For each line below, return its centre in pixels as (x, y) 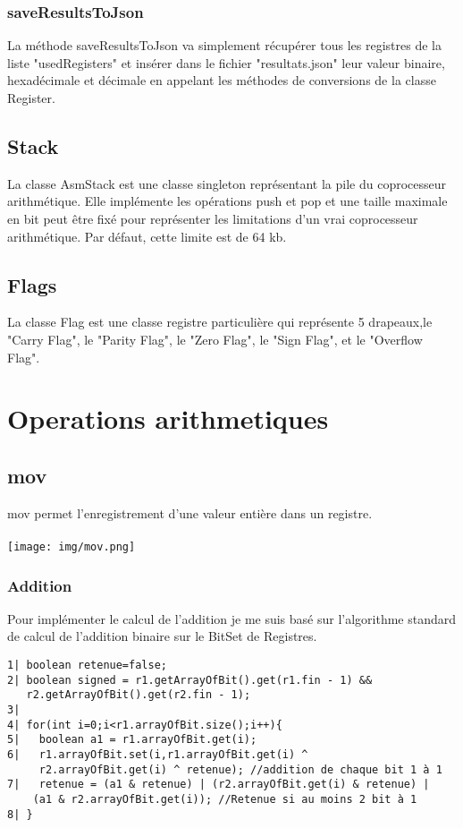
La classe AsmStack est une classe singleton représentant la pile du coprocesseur (227, 183)
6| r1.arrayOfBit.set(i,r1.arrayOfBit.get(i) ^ (158, 754)
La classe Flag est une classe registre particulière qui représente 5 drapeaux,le (220, 322)
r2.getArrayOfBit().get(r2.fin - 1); (139, 695)
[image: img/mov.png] (72, 546)
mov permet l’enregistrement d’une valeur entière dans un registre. (190, 512)
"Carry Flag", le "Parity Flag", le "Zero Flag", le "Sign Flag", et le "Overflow (215, 339)
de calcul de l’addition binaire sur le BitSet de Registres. (162, 636)
